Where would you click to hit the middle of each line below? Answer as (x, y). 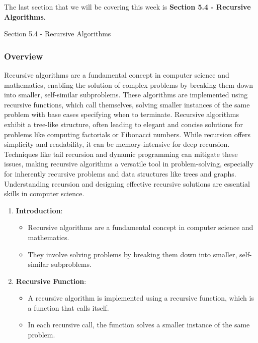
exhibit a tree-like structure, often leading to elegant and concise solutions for (123, 124)
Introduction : (39, 210)
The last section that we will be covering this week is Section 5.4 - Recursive (127, 7)
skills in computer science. (44, 193)
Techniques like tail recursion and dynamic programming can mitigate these (121, 154)
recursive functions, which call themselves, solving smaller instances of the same (127, 104)
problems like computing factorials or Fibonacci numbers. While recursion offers (127, 134)
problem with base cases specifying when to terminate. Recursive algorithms (122, 114)
